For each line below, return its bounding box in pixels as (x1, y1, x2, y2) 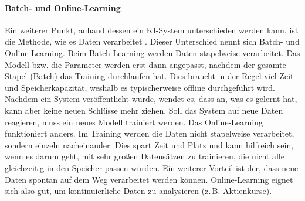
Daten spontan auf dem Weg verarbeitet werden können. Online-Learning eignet (5, 173, 293, 185)
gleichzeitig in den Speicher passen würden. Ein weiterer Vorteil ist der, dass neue (5, 161, 299, 173)
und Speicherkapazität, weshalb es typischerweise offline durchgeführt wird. (5, 81, 275, 93)
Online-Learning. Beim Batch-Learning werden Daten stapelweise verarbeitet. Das (5, 46, 300, 59)
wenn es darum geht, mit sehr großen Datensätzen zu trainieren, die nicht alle (5, 150, 284, 162)
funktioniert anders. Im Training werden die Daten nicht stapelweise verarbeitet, (5, 127, 294, 139)
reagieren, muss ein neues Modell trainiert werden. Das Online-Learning (5, 115, 263, 128)
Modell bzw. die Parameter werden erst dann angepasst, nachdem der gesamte (5, 58, 286, 70)
